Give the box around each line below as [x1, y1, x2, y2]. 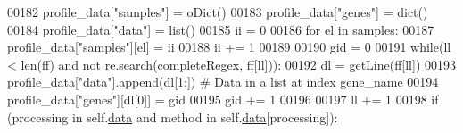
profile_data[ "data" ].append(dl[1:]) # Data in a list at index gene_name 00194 [7, 72, 439, 91]
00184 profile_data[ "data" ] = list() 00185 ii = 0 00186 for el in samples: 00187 [7, 20, 434, 38]
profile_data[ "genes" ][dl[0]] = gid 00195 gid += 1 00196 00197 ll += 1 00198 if [7, 89, 439, 108]
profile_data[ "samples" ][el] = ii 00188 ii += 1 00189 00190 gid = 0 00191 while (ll [7, 37, 451, 56]
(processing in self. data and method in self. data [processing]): [7, 107, 338, 126]
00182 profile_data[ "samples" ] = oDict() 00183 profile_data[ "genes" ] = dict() [7, 3, 428, 21]
